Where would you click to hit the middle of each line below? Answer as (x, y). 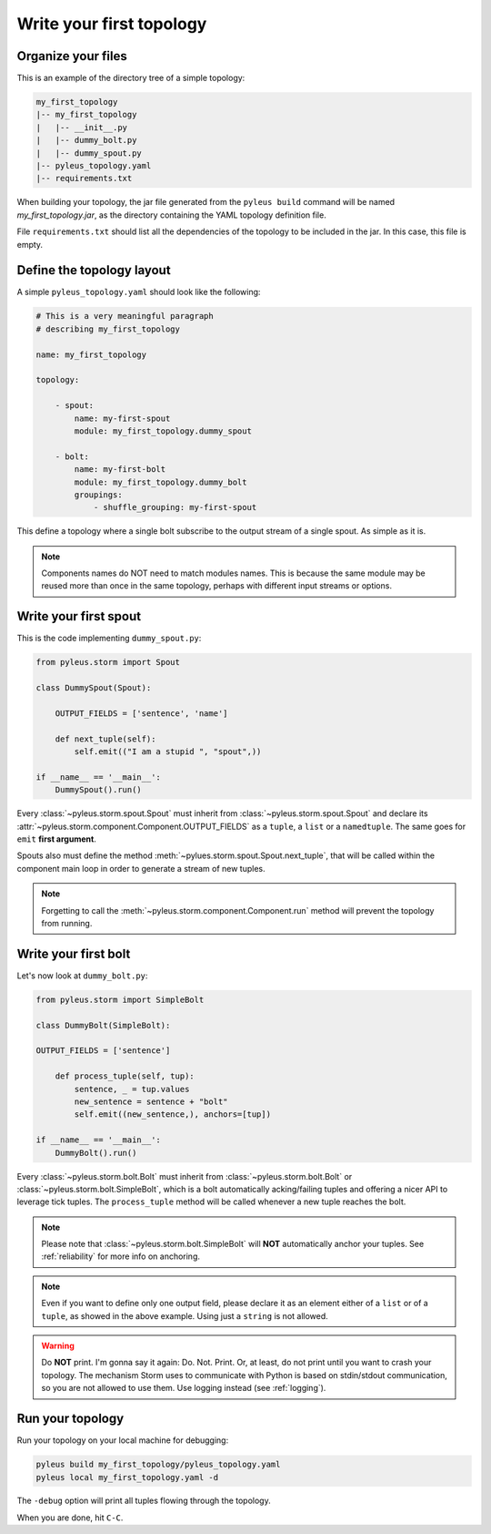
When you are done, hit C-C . (70, 1518)
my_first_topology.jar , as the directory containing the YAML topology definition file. (171, 215)
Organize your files (72, 56)
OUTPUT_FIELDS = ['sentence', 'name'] (141, 713)
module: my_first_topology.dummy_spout (163, 431)
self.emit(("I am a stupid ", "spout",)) (168, 752)
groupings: (98, 495)
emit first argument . (57, 839)
